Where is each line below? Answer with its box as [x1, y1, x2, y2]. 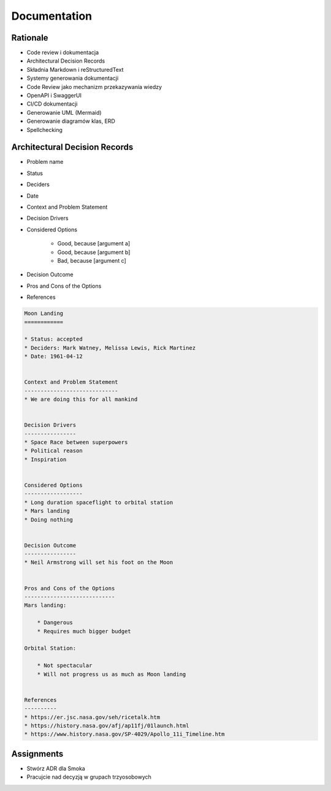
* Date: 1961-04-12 [24, 353, 83, 360]
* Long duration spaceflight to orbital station [24, 499, 173, 506]
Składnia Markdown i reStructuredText [26, 66, 124, 73]
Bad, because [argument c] [57, 257, 127, 264]
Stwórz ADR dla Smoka [26, 765, 85, 772]
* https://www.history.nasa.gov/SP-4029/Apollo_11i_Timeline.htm [24, 731, 225, 738]
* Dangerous [37, 619, 74, 626]
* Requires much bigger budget [37, 628, 131, 635]
